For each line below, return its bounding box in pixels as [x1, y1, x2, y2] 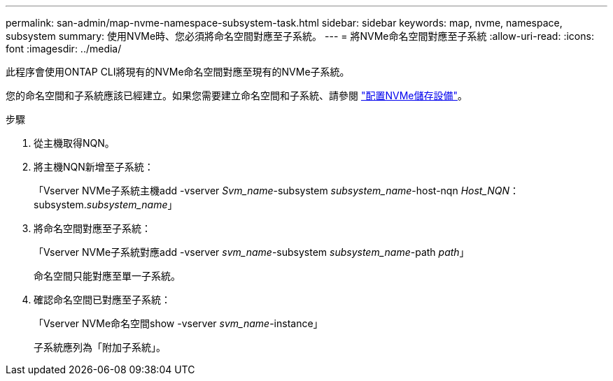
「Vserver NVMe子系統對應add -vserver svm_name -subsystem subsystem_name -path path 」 [34, 246, 470, 258]
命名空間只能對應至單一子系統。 [34, 270, 181, 282]
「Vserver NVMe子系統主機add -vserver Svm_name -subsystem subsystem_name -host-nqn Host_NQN [34, 185, 510, 196]
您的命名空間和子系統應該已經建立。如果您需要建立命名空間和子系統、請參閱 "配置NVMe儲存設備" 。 [6, 89, 467, 101]
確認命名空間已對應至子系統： [34, 294, 171, 305]
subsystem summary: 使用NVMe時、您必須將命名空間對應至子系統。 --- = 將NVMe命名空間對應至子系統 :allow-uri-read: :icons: [6, 30, 594, 42]
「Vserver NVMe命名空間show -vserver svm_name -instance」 [34, 317, 323, 329]
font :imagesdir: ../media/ [6, 43, 122, 55]
